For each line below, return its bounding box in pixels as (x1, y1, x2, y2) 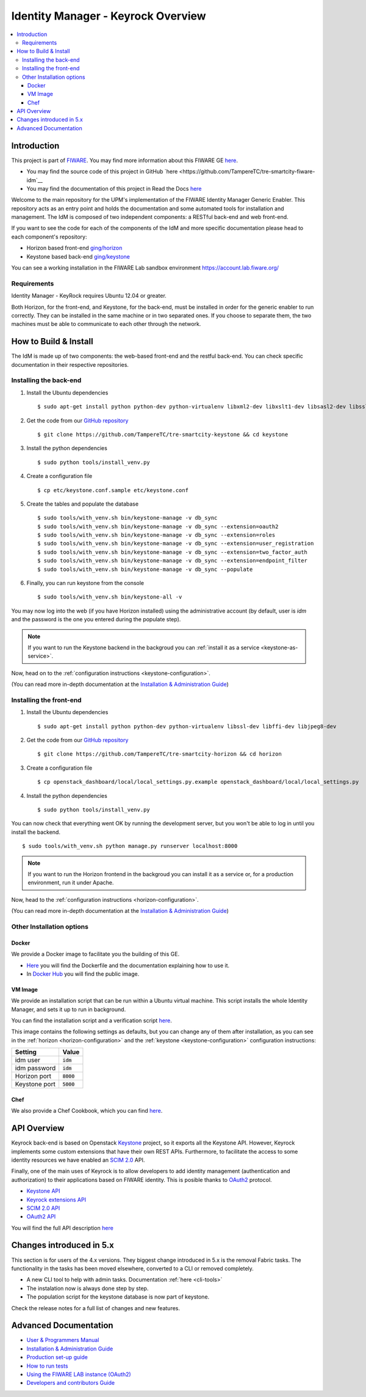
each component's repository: (11, 233, 87, 240)
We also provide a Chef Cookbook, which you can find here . (11, 1107, 163, 1115)
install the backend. (11, 828, 61, 836)
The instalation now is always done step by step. (26, 1285, 149, 1292)
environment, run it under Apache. (27, 879, 114, 886)
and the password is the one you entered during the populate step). (11, 616, 181, 623)
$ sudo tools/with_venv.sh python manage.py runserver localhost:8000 (22, 842, 238, 850)
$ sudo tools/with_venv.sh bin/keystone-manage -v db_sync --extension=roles (37, 532, 276, 539)
